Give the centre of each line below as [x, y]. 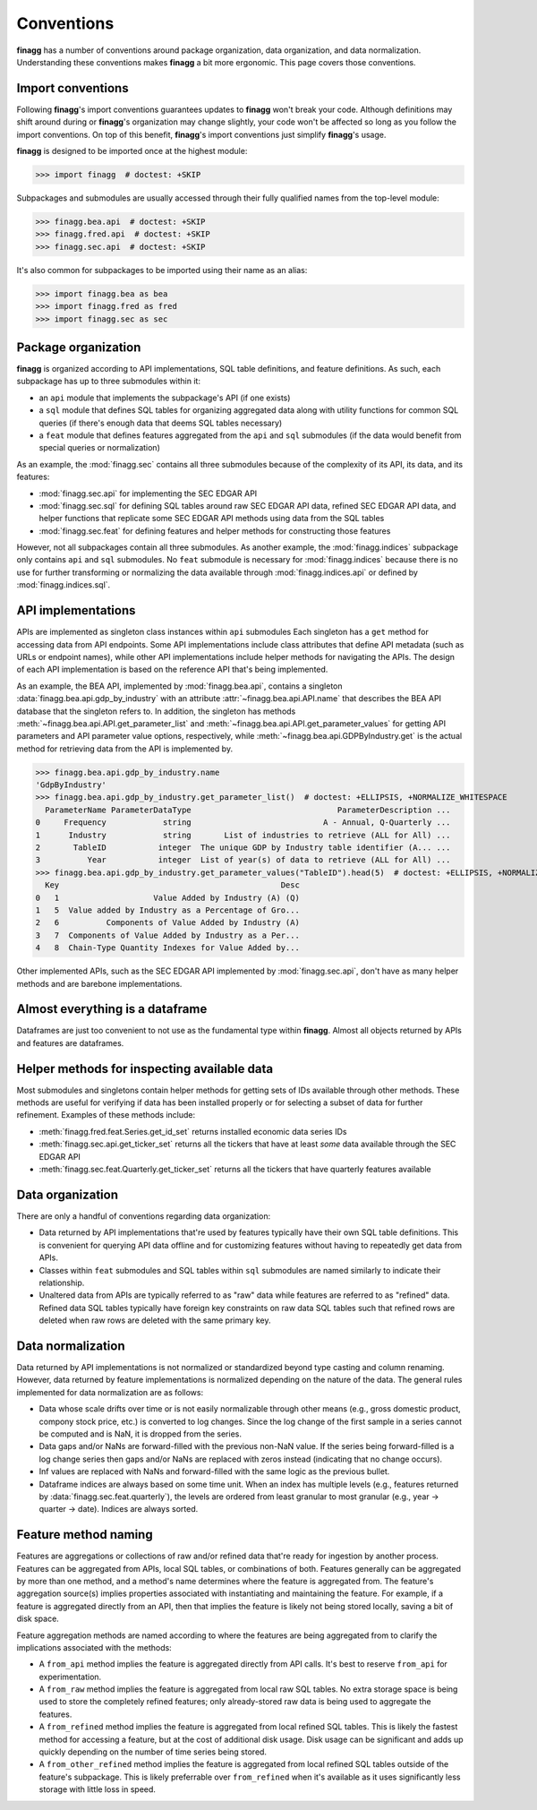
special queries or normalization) [100, 448]
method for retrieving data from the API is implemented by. [124, 749]
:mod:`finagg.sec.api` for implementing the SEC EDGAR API [148, 493]
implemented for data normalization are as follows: [110, 1392]
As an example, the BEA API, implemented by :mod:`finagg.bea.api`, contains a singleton [179, 686]
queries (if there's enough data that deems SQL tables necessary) [161, 423]
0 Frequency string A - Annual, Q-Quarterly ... [243, 823]
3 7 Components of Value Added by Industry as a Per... [167, 935]
